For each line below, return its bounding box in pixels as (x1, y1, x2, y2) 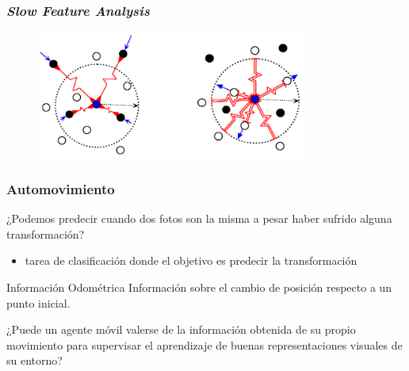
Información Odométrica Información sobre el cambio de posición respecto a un (6, 278, 392, 295)
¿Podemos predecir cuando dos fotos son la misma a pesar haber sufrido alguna (6, 210, 392, 227)
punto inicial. (6, 294, 71, 311)
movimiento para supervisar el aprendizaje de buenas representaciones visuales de (6, 336, 403, 353)
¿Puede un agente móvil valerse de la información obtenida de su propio (6, 321, 356, 338)
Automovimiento (6, 178, 115, 198)
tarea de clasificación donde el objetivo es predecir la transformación (25, 252, 357, 269)
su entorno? (6, 352, 63, 369)
